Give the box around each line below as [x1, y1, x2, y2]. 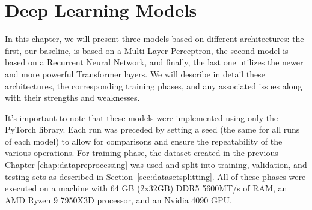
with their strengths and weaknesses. [5, 91, 140, 104]
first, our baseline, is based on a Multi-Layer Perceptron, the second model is [5, 44, 289, 56]
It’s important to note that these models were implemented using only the [5, 111, 278, 124]
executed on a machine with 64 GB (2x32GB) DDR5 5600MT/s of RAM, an [5, 182, 287, 194]
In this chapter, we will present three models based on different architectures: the [5, 32, 304, 45]
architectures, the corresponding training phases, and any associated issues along [5, 79, 302, 92]
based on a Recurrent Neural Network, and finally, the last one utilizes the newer [5, 56, 304, 68]
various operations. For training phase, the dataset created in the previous [5, 146, 278, 159]
